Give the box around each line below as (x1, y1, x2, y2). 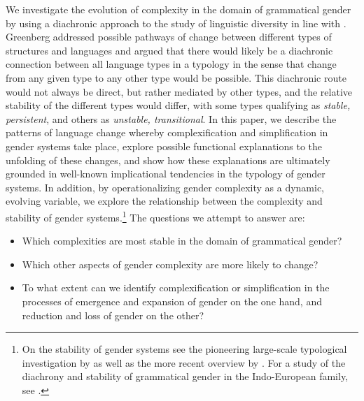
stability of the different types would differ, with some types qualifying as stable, (6, 98, 351, 112)
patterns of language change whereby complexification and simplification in (6, 125, 328, 140)
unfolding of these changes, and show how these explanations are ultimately (6, 152, 330, 167)
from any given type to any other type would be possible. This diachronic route (6, 70, 346, 85)
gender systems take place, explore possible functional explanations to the (6, 138, 323, 153)
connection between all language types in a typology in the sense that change (6, 57, 337, 71)
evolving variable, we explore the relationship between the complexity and (6, 194, 323, 208)
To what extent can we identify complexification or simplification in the (22, 280, 330, 295)
